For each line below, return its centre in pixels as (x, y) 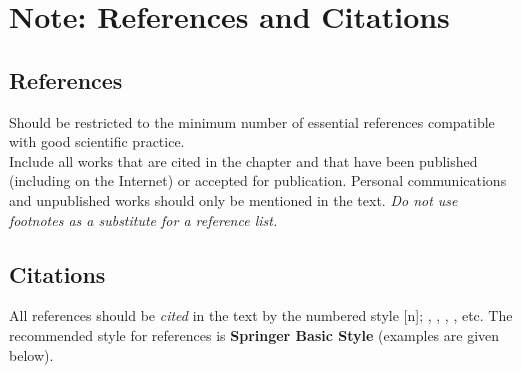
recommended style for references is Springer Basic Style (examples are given (254, 334)
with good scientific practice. (97, 141)
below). (31, 354)
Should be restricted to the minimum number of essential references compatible (252, 121)
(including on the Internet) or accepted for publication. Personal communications (258, 180)
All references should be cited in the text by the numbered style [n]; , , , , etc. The (261, 315)
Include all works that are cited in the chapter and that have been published (243, 160)
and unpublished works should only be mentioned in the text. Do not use (233, 199)
